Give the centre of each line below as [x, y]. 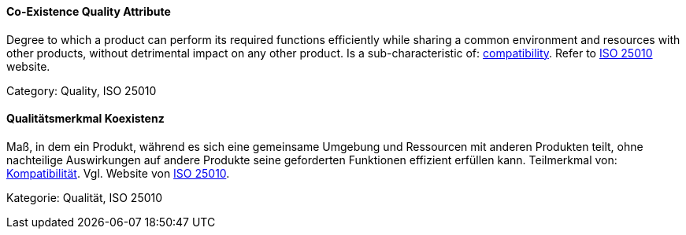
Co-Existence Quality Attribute [89, 11]
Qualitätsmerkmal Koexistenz [85, 119]
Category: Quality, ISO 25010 [82, 90]
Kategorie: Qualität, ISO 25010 [85, 197]
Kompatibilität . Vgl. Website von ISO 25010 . [118, 173]
